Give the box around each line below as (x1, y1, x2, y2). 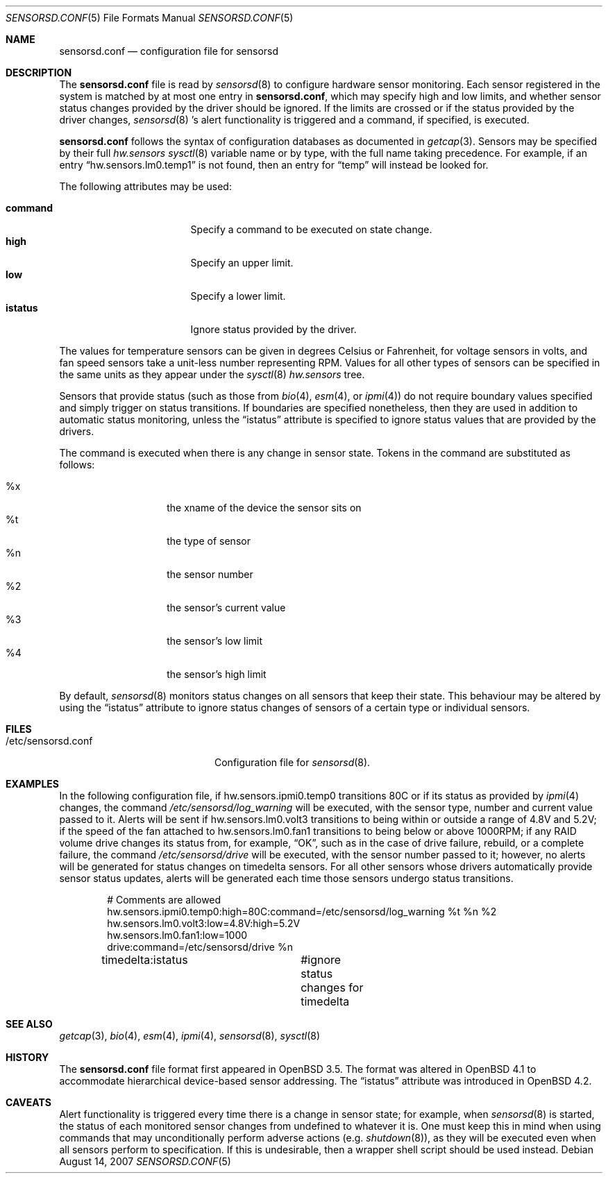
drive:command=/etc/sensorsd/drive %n (107, 941, 293, 953)
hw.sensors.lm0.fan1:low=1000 (107, 929, 248, 941)
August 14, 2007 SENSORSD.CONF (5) (59, 1155, 231, 1167)
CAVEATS (6, 1096, 51, 1108)
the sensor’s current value (167, 602, 286, 613)
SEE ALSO (6, 1018, 53, 1030)
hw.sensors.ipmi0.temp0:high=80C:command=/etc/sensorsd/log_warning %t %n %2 (107, 906, 497, 917)
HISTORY (6, 1051, 49, 1063)
